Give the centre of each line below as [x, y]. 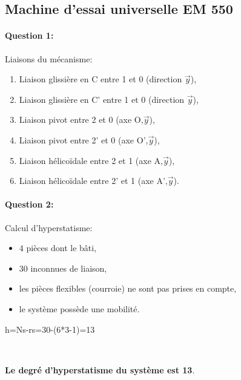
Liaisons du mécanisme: [49, 58]
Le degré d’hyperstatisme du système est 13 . [100, 369]
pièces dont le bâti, [61, 248]
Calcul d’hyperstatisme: [49, 227]
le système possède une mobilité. [79, 308]
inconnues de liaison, [69, 268]
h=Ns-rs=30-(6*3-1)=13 [50, 329]
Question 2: [29, 204]
